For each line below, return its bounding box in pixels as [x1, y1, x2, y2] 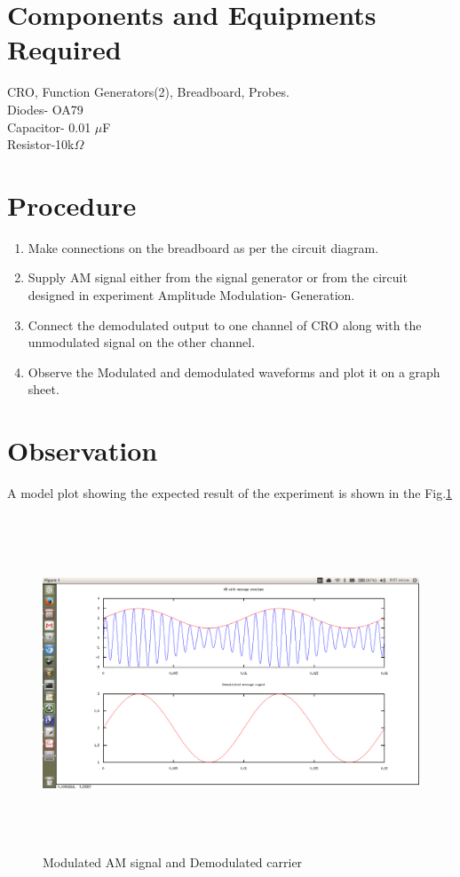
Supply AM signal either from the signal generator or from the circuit [28, 268, 408, 287]
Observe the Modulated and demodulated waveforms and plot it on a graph [28, 362, 440, 381]
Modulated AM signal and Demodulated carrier [43, 853, 303, 872]
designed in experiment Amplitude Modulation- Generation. [28, 286, 355, 304]
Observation [7, 432, 158, 469]
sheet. [28, 380, 59, 399]
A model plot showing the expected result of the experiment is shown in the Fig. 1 [7, 484, 453, 502]
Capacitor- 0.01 [7, 117, 91, 136]
